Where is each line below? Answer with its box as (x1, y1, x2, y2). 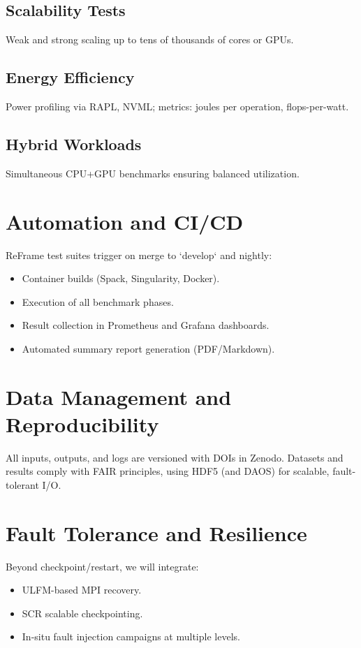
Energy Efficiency (6, 66, 135, 88)
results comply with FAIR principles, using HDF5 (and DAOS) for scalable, (6, 464, 330, 478)
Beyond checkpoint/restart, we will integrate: (6, 559, 199, 573)
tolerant (6, 477, 39, 492)
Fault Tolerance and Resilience (6, 518, 307, 547)
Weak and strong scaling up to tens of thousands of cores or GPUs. (6, 32, 294, 47)
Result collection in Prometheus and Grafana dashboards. (22, 318, 270, 332)
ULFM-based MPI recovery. (22, 582, 142, 597)
